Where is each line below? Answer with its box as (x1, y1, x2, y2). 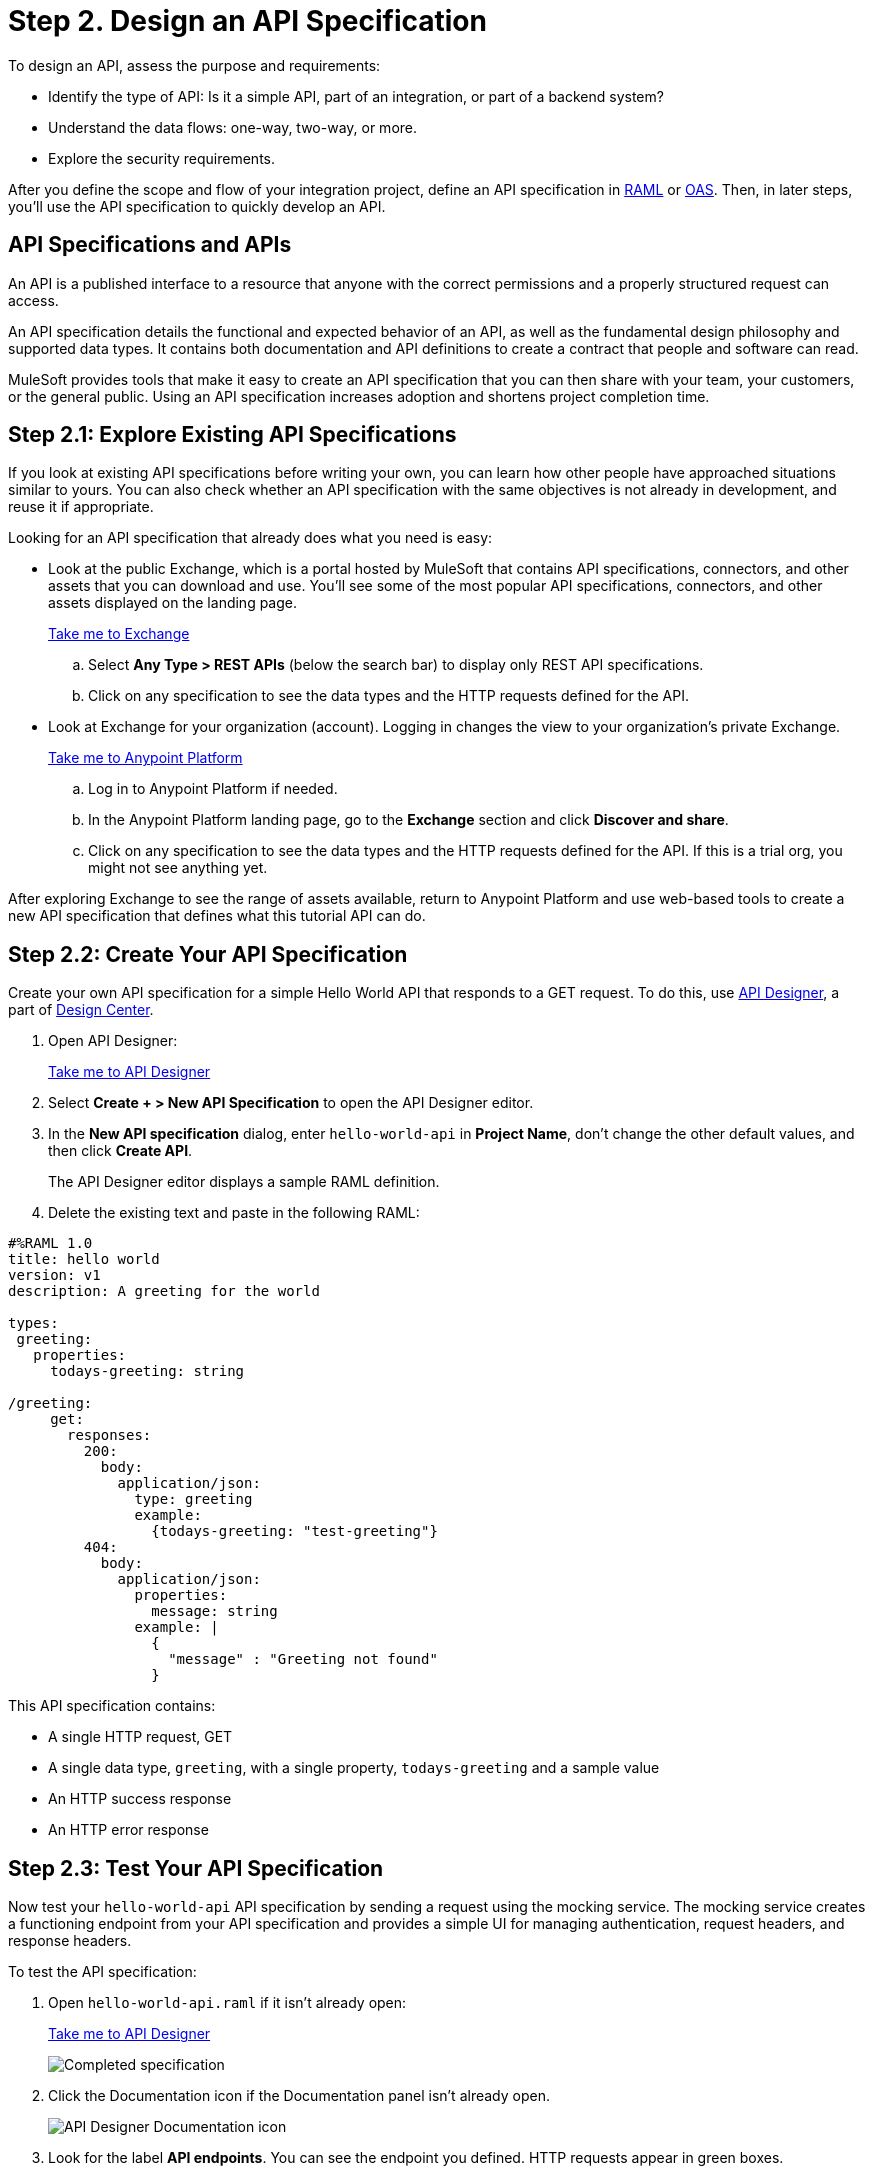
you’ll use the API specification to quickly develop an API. (8, 197, 386, 215)
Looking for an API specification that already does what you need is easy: (8, 529, 493, 547)
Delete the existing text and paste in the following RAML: (48, 1204, 420, 1222)
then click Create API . (48, 1142, 193, 1160)
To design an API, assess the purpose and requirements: (8, 56, 381, 74)
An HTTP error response (48, 1821, 209, 1839)
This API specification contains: (8, 1697, 216, 1715)
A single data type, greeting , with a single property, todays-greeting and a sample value (48, 1759, 660, 1777)
